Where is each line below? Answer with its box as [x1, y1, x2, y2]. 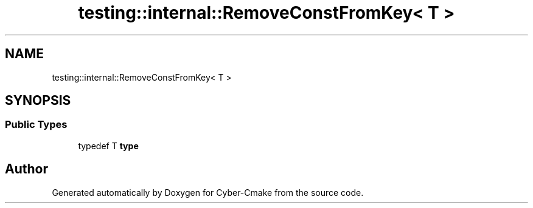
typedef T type [78, 140, 139, 151]
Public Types [5, 118, 68, 131]
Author [5, 161, 48, 177]
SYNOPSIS [5, 93, 71, 109]
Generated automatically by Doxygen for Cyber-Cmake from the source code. [52, 187, 364, 198]
